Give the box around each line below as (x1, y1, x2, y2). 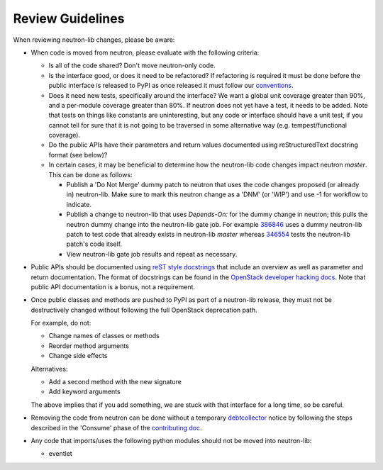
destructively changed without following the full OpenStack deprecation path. (30, 306, 258, 314)
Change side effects (48, 352, 108, 360)
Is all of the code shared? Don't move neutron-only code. (48, 61, 216, 70)
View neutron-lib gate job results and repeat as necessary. (66, 250, 238, 258)
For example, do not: (30, 319, 91, 328)
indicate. (66, 200, 92, 208)
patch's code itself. (66, 240, 123, 248)
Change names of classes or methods (48, 332, 160, 340)
